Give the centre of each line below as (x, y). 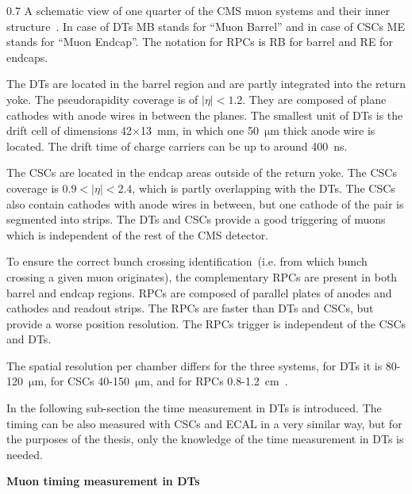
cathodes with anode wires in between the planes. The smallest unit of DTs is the (205, 115)
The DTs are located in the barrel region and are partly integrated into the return (206, 84)
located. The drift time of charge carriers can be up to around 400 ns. (177, 146)
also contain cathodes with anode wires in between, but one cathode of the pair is (205, 203)
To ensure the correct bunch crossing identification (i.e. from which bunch (187, 261)
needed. (25, 454)
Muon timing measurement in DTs (103, 481)
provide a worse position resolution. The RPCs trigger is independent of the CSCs (206, 323)
